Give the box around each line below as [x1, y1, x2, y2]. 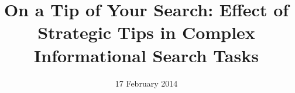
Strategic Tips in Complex [37, 20, 255, 44]
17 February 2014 [115, 77, 178, 89]
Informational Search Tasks [34, 43, 259, 67]
